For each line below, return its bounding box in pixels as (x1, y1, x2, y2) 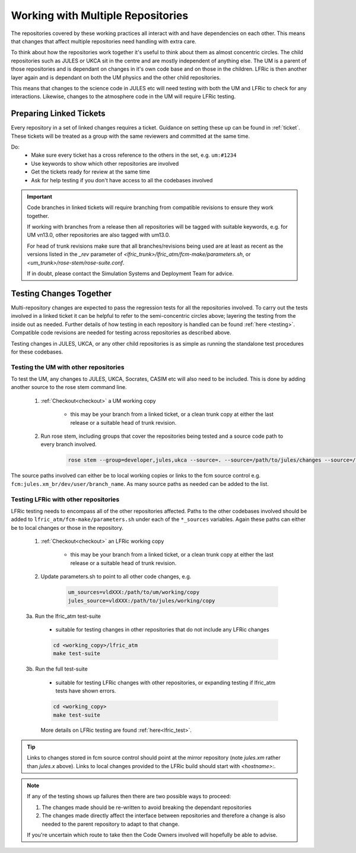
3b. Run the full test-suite (26, 665, 88, 672)
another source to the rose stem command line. (11, 384, 127, 391)
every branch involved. (40, 441, 97, 448)
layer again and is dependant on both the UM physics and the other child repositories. (11, 74, 221, 81)
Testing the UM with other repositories (11, 363, 125, 371)
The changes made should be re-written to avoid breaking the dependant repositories (42, 804, 252, 811)
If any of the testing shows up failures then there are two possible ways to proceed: (27, 793, 231, 800)
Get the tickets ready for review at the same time (31, 168, 151, 175)
